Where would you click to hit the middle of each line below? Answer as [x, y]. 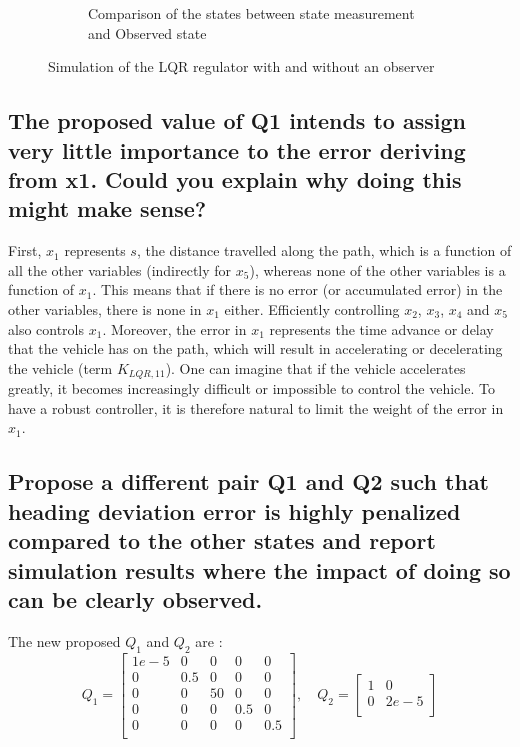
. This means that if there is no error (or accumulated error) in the [297, 289]
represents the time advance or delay [381, 328]
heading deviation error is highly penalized [234, 510]
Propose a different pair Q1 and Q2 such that [249, 481]
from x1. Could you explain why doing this [235, 178]
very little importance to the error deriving [237, 149]
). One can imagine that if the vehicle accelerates [315, 367]
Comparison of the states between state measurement [251, 13]
